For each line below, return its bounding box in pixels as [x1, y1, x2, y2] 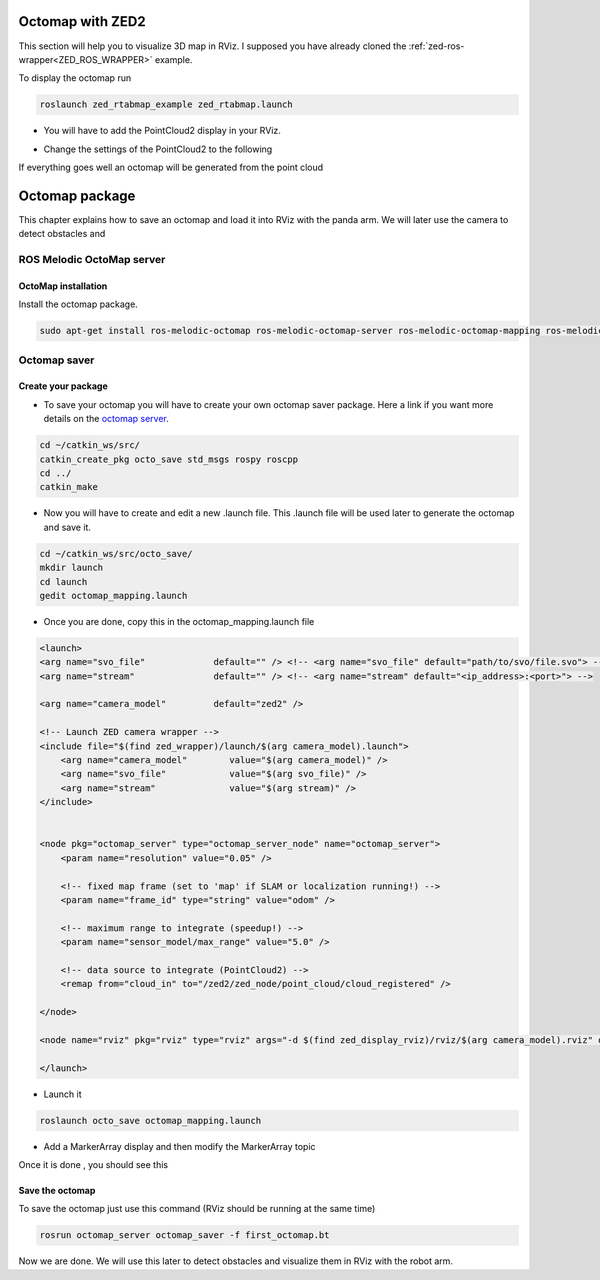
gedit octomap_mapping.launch [39, 590, 188, 601]
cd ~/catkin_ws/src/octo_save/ [39, 548, 194, 559]
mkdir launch [39, 562, 104, 574]
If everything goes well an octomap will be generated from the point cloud [18, 161, 324, 174]
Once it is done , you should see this [18, 1158, 169, 1170]
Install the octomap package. [18, 298, 139, 310]
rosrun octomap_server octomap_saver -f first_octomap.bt [39, 1230, 330, 1241]
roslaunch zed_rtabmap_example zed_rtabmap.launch [39, 99, 294, 110]
